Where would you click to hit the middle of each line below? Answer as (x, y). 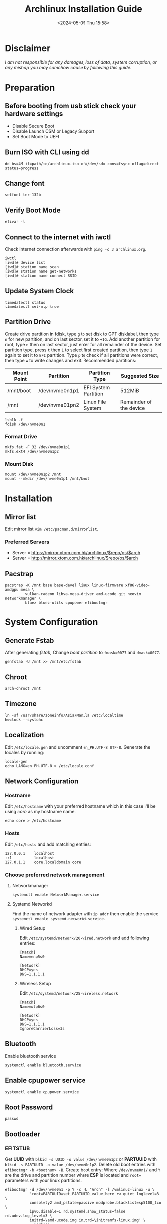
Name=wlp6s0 (32, 1007)
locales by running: (25, 752)
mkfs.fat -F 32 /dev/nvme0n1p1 (38, 447)
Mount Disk (19, 464)
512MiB (129, 390)
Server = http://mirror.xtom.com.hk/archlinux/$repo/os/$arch (75, 558)
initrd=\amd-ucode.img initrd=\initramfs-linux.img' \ (87, 1220)
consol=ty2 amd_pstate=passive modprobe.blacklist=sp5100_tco (95, 1203)
